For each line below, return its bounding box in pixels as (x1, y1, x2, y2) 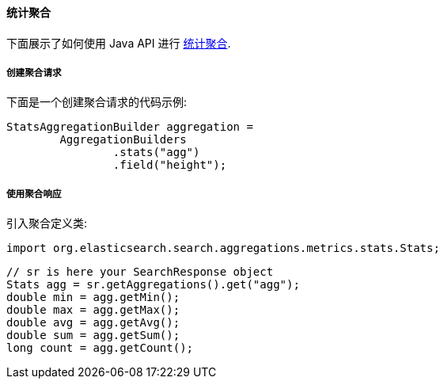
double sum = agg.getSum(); (6, 329, 180, 342)
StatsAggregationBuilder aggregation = (6, 120, 253, 134)
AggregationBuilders (59, 133, 187, 147)
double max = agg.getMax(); (6, 303, 180, 317)
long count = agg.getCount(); (6, 341, 194, 355)
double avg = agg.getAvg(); (6, 316, 180, 330)
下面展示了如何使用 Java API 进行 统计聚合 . (6, 36, 231, 50)
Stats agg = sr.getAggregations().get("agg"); (6, 278, 300, 292)
